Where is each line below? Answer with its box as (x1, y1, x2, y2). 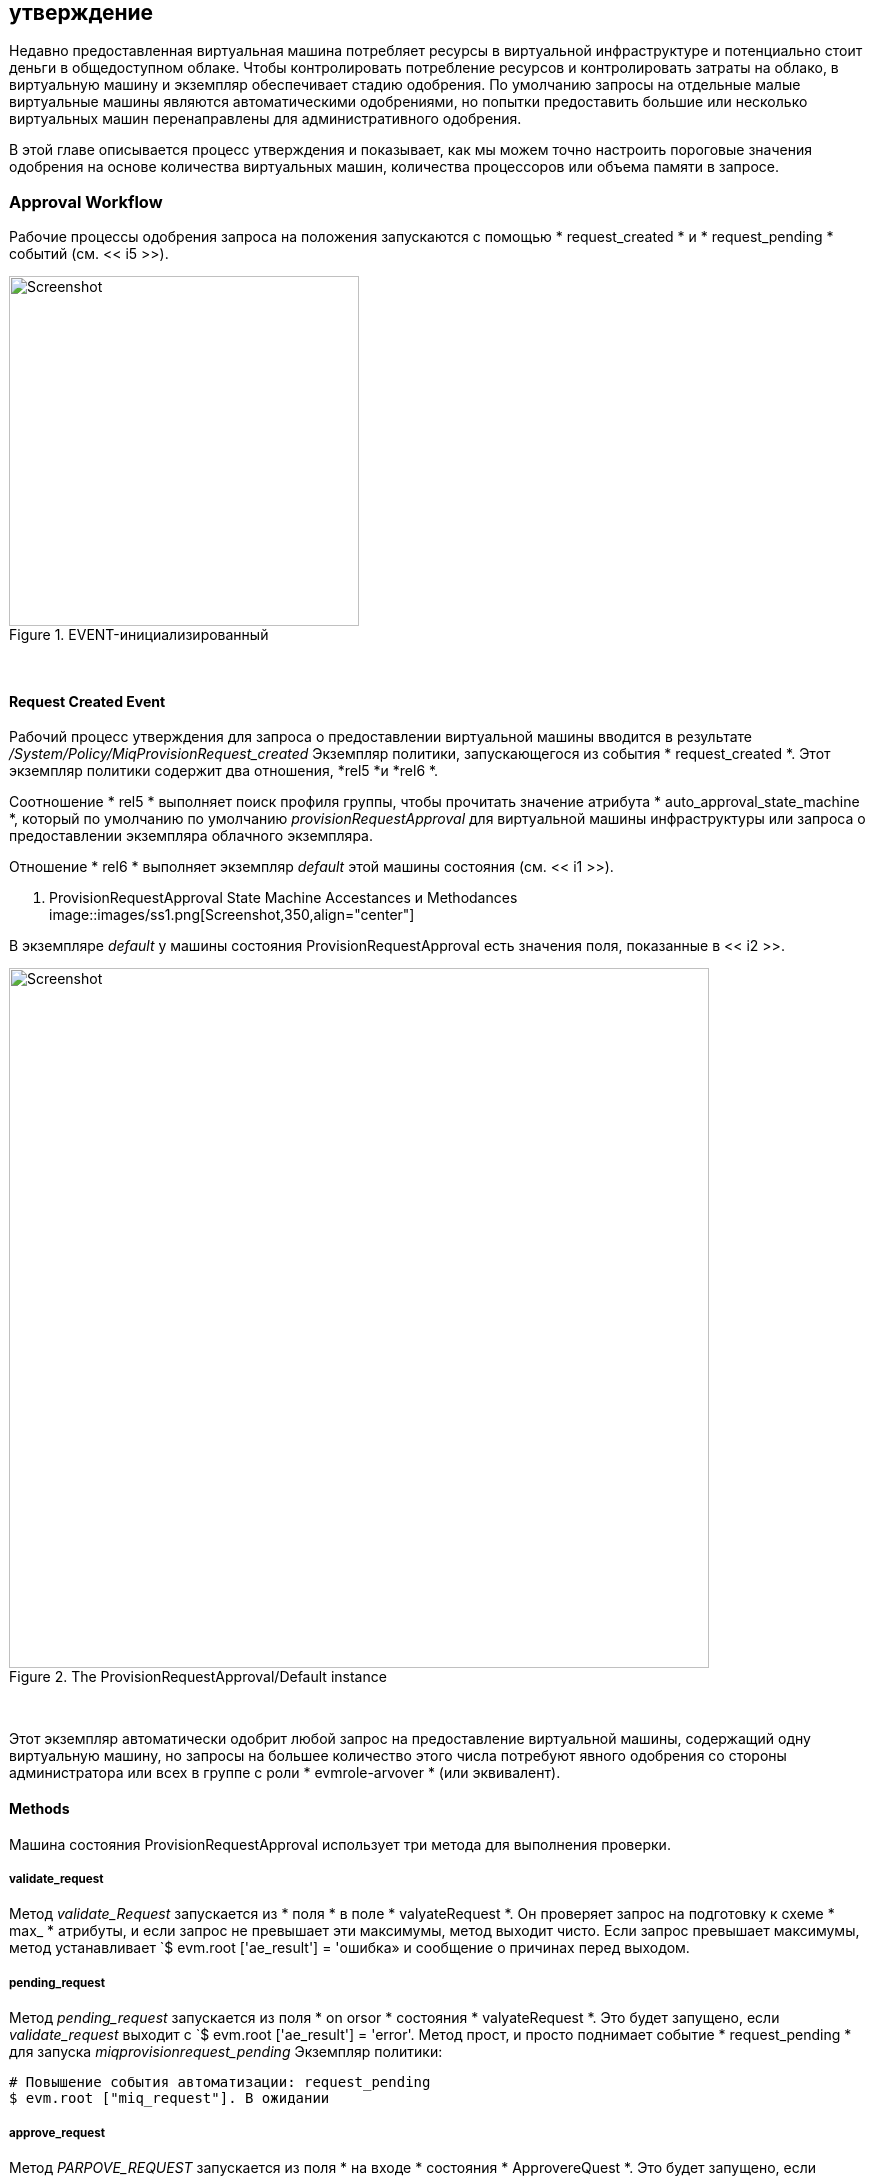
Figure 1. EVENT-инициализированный (9, 626, 269, 644)
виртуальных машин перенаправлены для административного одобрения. (9, 110, 522, 128)
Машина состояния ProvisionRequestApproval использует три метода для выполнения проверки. (9, 1835, 671, 1853)
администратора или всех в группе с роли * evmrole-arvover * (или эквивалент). (9, 1764, 561, 1782)
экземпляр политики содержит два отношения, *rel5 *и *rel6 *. (9, 762, 439, 780)
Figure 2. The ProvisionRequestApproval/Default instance (9, 1668, 387, 1686)
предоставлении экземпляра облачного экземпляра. (9, 827, 373, 845)
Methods (9, 1800, 70, 1817)
